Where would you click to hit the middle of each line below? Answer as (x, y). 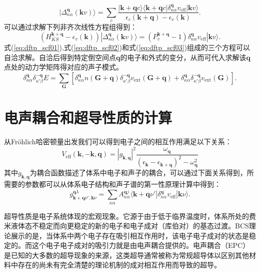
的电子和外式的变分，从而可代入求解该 (183, 57)
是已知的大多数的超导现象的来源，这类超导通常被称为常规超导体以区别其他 (126, 255)
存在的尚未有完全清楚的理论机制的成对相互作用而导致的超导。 (119, 265)
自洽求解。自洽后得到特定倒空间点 (60, 57)
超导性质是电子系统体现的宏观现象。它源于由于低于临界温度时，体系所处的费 (130, 216)
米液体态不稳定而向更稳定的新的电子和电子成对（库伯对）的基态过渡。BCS (126, 226)
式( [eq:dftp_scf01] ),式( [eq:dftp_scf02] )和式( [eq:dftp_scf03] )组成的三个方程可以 (127, 47)
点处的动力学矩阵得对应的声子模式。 (63, 67)
